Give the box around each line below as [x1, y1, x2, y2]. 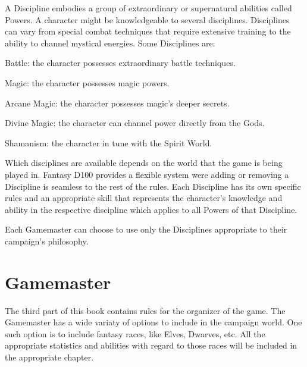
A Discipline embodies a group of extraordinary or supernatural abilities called [5, 2, 292, 14]
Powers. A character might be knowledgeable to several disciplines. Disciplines [5, 13, 290, 26]
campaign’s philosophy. [5, 234, 89, 247]
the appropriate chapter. [5, 351, 94, 363]
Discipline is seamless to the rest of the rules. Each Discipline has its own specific [5, 180, 301, 192]
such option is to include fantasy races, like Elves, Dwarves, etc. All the [5, 327, 265, 340]
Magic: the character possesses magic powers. [5, 76, 170, 89]
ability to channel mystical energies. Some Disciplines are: [5, 36, 215, 49]
